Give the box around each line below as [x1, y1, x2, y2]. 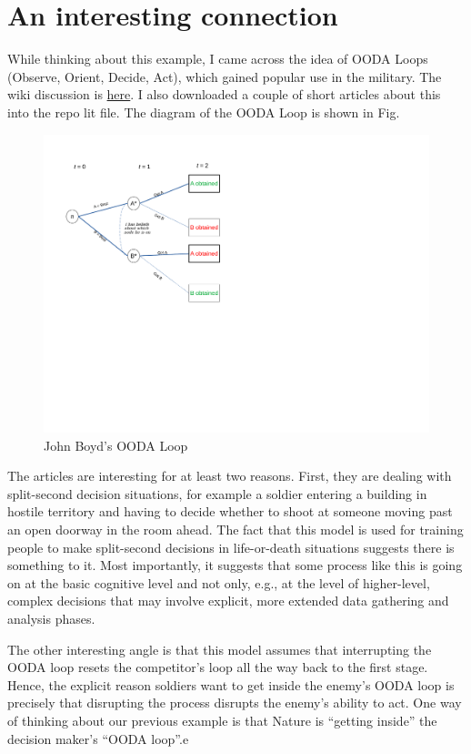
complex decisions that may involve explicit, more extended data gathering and [7, 591, 449, 610]
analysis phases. [7, 608, 95, 627]
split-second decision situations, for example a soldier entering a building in [7, 484, 427, 503]
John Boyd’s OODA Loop [44, 435, 188, 454]
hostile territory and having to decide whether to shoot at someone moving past [7, 502, 453, 521]
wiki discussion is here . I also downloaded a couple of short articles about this [7, 85, 441, 104]
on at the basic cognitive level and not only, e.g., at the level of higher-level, [7, 573, 430, 592]
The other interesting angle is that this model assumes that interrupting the [7, 639, 432, 658]
